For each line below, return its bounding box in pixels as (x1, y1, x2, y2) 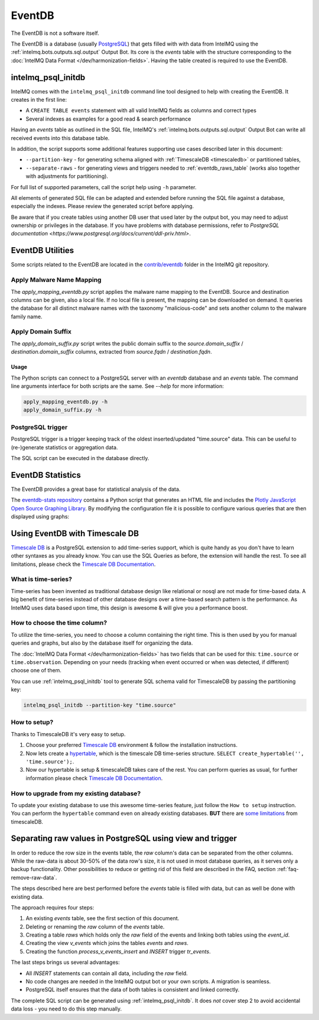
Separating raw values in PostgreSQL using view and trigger (11, 834, 237, 844)
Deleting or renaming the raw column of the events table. (25, 923, 165, 930)
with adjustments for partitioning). (25, 173, 109, 180)
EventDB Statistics (11, 470, 81, 480)
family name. (11, 313, 43, 320)
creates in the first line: (11, 96, 67, 103)
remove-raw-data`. (11, 874, 57, 881)
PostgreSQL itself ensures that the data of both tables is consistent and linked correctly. (25, 986, 240, 993)
